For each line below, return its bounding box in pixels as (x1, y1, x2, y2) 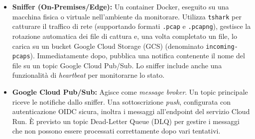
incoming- (206, 43, 238, 50)
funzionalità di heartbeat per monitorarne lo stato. (12, 70, 165, 80)
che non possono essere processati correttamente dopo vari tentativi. (12, 126, 221, 136)
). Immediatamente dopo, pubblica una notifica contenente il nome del (30, 50, 245, 61)
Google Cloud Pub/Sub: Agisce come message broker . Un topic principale (12, 87, 248, 97)
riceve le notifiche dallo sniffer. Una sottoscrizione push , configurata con (12, 96, 231, 107)
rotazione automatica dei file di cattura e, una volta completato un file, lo (12, 30, 237, 41)
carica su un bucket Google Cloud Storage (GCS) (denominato (12, 40, 204, 51)
